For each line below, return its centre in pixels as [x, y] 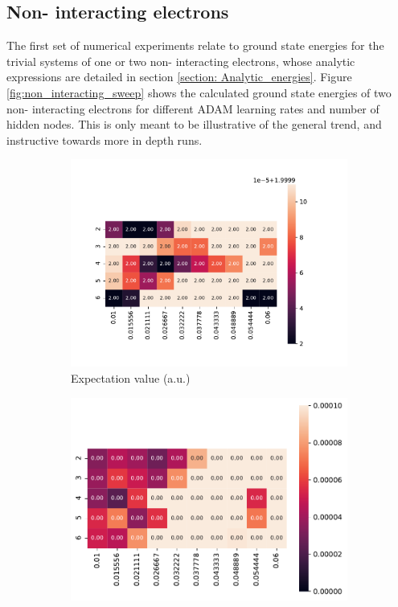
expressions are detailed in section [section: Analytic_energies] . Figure [179, 77]
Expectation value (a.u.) [131, 377]
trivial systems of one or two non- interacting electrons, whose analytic [181, 61]
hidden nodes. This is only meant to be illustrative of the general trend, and [194, 124]
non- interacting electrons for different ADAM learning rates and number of [193, 108]
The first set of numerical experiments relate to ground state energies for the [195, 45]
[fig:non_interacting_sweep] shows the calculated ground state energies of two [199, 92]
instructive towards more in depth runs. [105, 139]
